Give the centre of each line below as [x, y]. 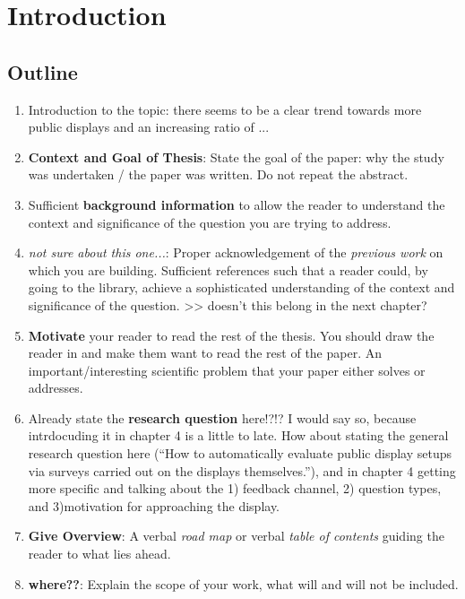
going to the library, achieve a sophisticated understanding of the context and [241, 287]
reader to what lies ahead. [99, 554]
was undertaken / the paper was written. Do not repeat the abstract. [218, 174]
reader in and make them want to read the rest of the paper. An [205, 353]
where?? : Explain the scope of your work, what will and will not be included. [243, 583]
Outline [43, 71]
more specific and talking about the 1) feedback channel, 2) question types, [235, 488]
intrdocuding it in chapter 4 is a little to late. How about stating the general [238, 435]
